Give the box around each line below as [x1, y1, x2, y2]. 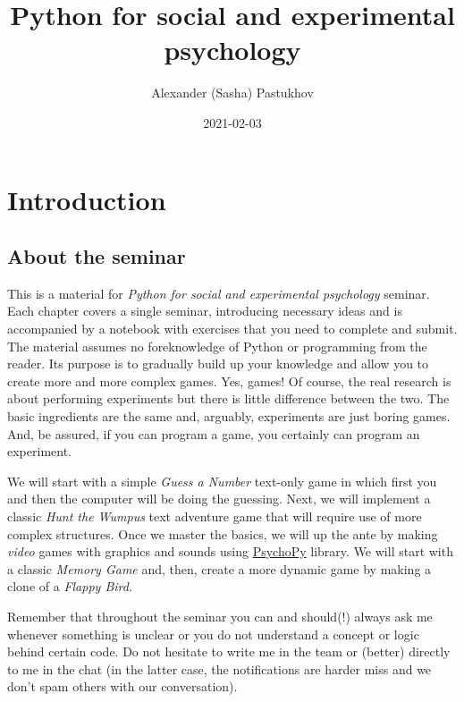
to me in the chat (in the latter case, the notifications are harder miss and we [7, 659, 432, 678]
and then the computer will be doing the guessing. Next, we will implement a [7, 489, 431, 508]
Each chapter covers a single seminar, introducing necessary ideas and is [7, 301, 402, 320]
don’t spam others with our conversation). [7, 677, 238, 696]
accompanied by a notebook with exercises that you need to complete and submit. [7, 319, 458, 338]
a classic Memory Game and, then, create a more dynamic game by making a [7, 559, 432, 578]
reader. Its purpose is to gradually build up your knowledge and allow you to [7, 354, 429, 373]
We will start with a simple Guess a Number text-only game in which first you [7, 471, 437, 490]
